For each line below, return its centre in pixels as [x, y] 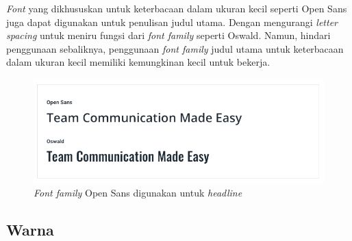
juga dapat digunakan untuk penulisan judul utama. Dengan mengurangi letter [172, 22]
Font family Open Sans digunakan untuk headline [138, 193]
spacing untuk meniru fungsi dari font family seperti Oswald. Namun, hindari [168, 35]
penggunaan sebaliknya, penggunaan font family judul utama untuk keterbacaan [175, 48]
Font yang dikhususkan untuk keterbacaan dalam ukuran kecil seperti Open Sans [177, 8]
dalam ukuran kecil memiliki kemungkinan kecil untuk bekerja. [138, 62]
